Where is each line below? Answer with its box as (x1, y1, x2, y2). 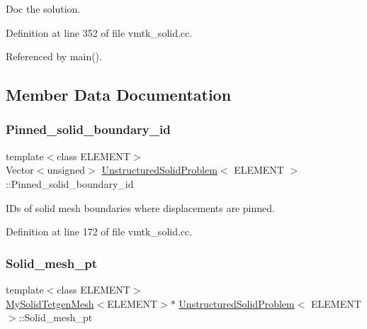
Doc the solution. (6, 1, 81, 16)
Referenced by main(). (6, 49, 102, 64)
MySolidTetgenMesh (6, 296, 94, 311)
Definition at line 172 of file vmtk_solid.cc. (6, 224, 193, 239)
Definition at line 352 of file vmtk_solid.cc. (6, 25, 193, 40)
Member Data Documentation (6, 84, 232, 106)
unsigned (47, 162, 86, 177)
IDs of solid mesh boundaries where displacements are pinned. (6, 200, 275, 215)
